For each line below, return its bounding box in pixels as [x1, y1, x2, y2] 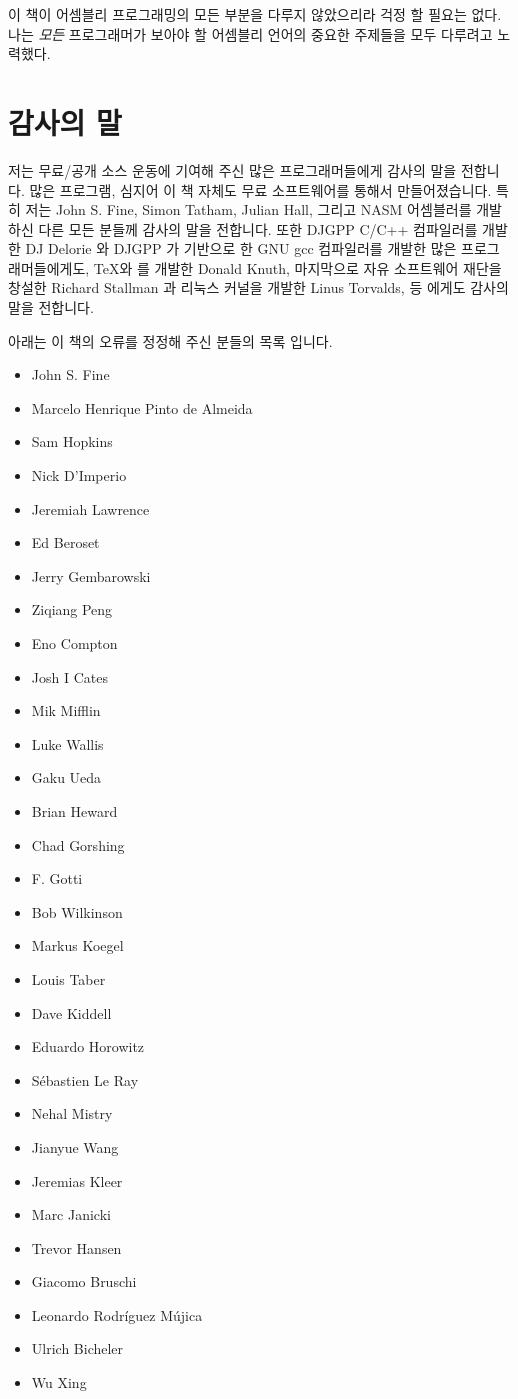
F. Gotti [31, 868, 83, 889]
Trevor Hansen [31, 1237, 122, 1258]
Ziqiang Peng [31, 599, 113, 620]
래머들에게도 [8, 257, 86, 278]
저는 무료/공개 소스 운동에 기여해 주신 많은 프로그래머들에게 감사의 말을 [8, 159, 457, 180]
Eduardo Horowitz [31, 1036, 145, 1057]
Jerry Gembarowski [31, 565, 151, 586]
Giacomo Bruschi [31, 1271, 137, 1292]
